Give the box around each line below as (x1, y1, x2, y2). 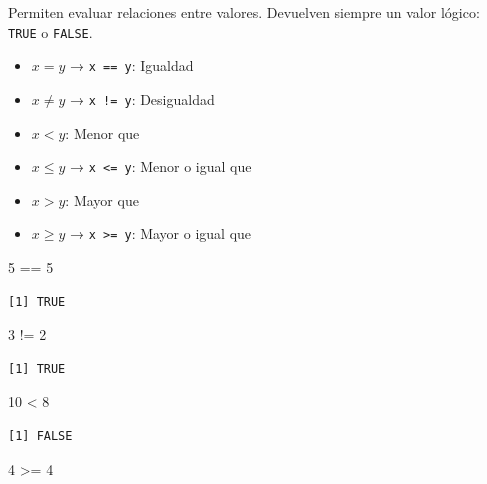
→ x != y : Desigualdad (70, 88, 215, 109)
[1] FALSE (8, 429, 73, 444)
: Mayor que (65, 189, 139, 210)
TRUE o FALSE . (8, 21, 93, 42)
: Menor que (65, 122, 140, 143)
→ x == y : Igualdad (70, 55, 194, 76)
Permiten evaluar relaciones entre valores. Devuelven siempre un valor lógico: (8, 2, 480, 22)
